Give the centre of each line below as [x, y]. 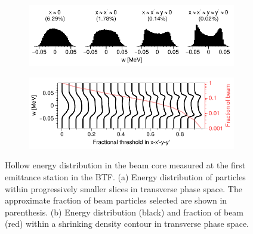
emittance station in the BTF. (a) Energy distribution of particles [125, 176]
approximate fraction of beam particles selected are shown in [116, 200]
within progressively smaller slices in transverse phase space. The [124, 188]
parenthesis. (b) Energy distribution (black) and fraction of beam [124, 212]
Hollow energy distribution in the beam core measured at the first [125, 165]
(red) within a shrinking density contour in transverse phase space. [127, 224]
